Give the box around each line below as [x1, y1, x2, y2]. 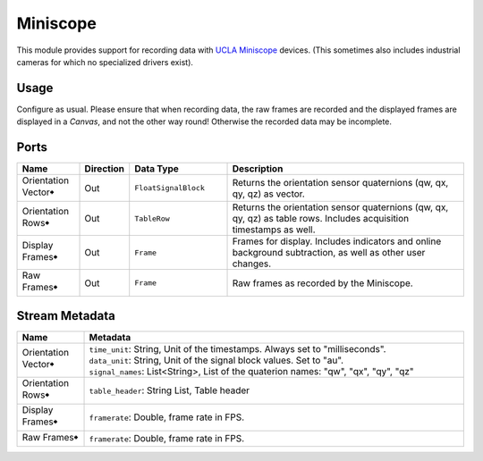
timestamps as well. [232, 223, 317, 236]
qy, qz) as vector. [232, 188, 306, 200]
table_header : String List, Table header [89, 384, 250, 397]
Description [232, 163, 284, 175]
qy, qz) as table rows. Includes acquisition [232, 213, 410, 225]
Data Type [134, 163, 179, 175]
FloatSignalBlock [134, 183, 205, 193]
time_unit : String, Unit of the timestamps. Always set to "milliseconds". [89, 342, 386, 355]
